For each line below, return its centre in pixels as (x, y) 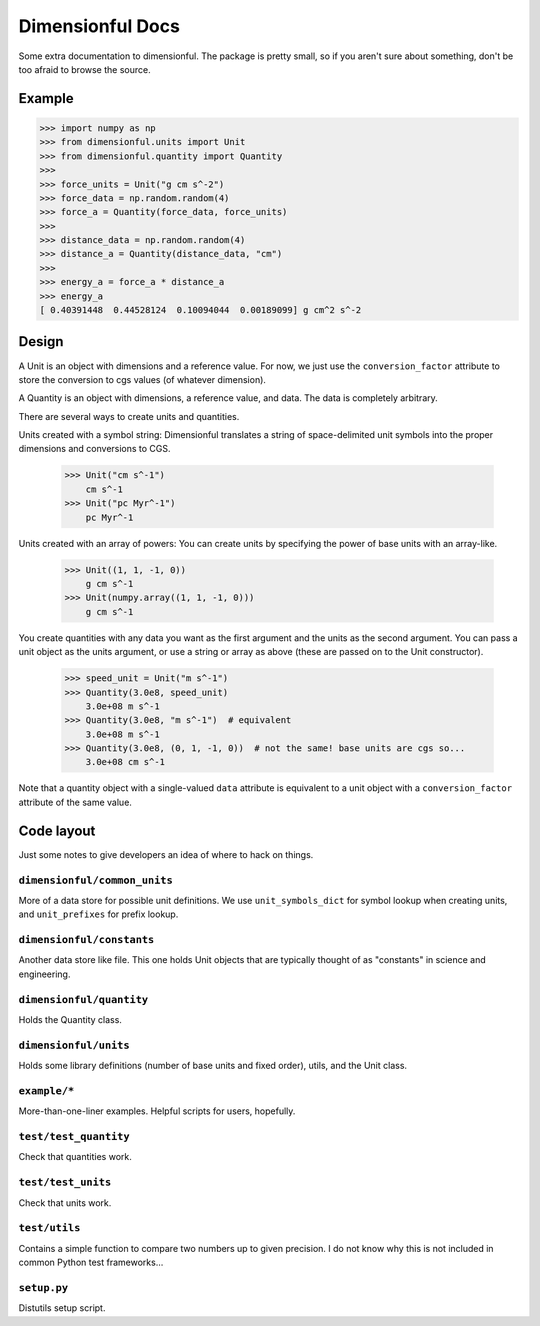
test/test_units (65, 1182)
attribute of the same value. (75, 802)
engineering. (44, 974)
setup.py (43, 1287)
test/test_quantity (74, 1136)
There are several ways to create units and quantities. (129, 416)
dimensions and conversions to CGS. (94, 449)
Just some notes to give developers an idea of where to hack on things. (166, 854)
